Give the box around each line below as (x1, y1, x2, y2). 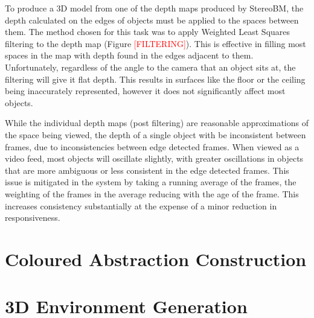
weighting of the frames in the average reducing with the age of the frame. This (5, 187, 299, 200)
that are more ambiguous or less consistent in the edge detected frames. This (5, 164, 289, 176)
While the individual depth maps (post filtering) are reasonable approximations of (5, 116, 309, 129)
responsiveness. (5, 211, 60, 224)
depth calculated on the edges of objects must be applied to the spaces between (5, 13, 299, 26)
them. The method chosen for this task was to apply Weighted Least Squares (5, 25, 290, 38)
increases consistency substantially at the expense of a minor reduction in (5, 199, 277, 212)
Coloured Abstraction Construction (5, 246, 307, 271)
